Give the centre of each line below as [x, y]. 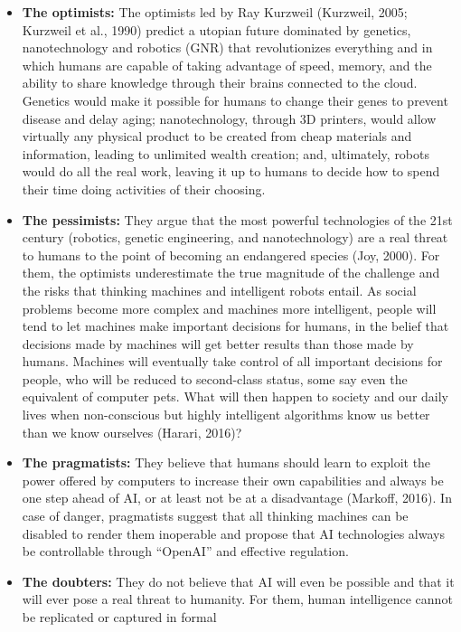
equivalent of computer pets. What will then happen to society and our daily [235, 396]
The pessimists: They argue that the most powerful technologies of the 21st [237, 219]
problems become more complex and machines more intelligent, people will [229, 308]
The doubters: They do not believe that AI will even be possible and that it [238, 581]
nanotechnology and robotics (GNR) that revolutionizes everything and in [227, 47]
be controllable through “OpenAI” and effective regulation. [185, 551]
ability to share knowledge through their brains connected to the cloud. [220, 83]
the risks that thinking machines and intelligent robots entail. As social [219, 290]
